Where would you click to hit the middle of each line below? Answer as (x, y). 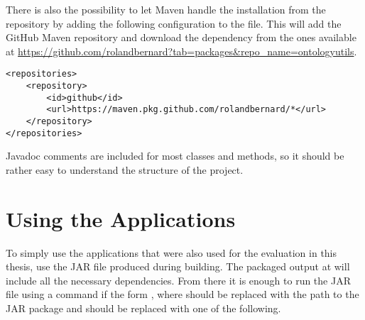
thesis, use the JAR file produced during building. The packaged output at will (178, 266)
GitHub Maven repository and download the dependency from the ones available (181, 37)
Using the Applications (121, 218)
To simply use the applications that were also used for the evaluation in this (171, 252)
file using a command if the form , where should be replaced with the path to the (182, 294)
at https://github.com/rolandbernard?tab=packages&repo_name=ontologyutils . (181, 51)
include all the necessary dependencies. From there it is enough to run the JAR (178, 280)
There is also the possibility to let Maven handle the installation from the (166, 9)
